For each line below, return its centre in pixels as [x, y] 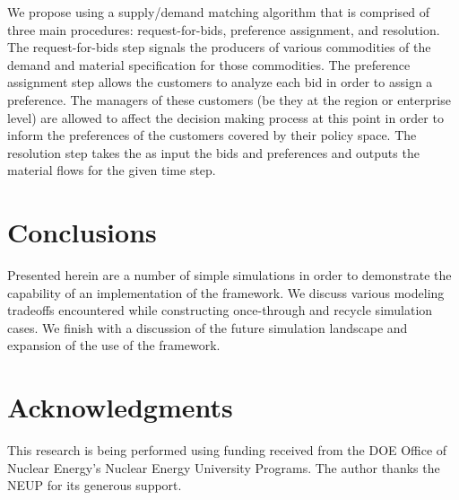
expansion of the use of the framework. [114, 345]
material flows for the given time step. [112, 170]
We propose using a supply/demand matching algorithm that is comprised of [219, 12]
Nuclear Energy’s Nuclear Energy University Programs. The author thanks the [224, 467]
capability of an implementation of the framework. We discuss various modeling [226, 292]
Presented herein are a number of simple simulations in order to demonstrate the [229, 275]
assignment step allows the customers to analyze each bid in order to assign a [220, 82]
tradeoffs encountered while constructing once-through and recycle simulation [220, 310]
